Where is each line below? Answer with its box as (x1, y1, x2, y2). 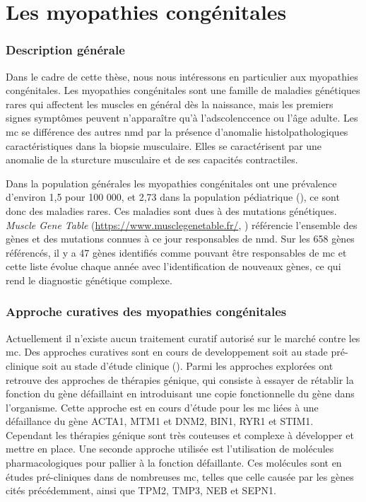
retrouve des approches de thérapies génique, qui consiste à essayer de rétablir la (6, 372, 354, 387)
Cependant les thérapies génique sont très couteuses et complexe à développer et (6, 427, 354, 442)
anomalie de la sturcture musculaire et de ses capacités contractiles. (6, 152, 298, 167)
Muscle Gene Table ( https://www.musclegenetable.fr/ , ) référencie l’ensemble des (6, 217, 358, 232)
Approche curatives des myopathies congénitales (6, 303, 287, 320)
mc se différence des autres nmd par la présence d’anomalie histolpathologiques (6, 124, 348, 139)
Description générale (6, 41, 125, 59)
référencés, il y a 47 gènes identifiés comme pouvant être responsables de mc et (6, 245, 347, 259)
